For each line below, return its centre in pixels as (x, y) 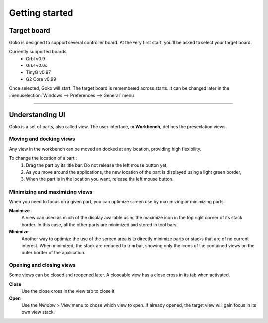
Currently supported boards (38, 52)
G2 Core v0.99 (41, 79)
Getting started (41, 13)
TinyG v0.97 (38, 72)
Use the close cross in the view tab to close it (68, 291)
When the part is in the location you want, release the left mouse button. (100, 179)
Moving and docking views (42, 139)
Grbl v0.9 (35, 58)
